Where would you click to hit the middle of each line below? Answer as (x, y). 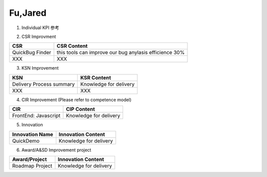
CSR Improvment (39, 36)
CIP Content (80, 109)
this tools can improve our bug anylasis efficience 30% (121, 53)
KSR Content (96, 77)
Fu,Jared (28, 13)
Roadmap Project (32, 166)
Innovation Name (33, 134)
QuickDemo (26, 141)
